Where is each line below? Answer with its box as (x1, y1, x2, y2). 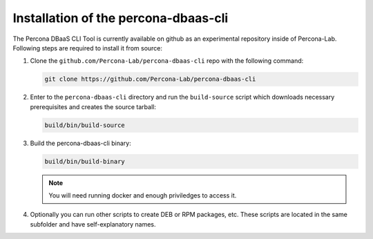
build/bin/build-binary (44, 157, 126, 165)
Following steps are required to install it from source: (12, 44, 162, 52)
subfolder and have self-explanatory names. (30, 220, 156, 228)
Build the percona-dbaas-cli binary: (30, 139, 131, 147)
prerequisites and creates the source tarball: (30, 102, 157, 111)
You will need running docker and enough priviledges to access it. (48, 191, 237, 200)
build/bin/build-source (44, 121, 126, 129)
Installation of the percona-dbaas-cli (12, 10, 229, 26)
